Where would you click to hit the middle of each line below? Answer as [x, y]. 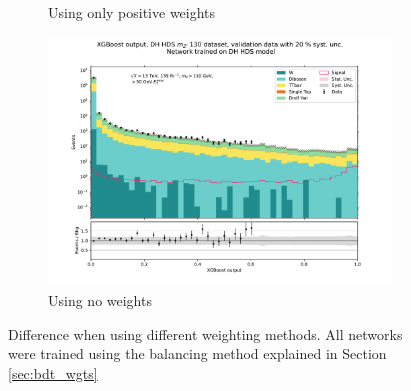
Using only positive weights [132, 12]
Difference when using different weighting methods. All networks [205, 333]
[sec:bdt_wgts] [53, 372]
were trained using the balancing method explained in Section [197, 353]
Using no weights [100, 300]
